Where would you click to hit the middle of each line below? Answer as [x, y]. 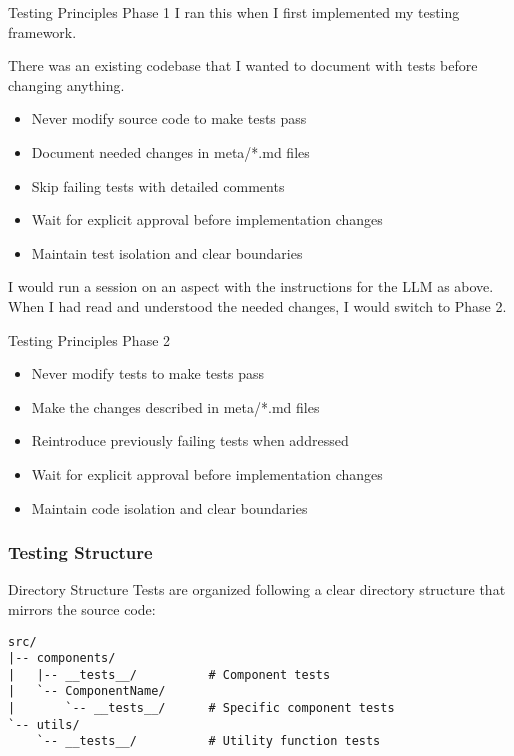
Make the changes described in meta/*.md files [175, 406]
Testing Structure [80, 552]
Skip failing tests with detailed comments [158, 185]
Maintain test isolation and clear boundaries [167, 252]
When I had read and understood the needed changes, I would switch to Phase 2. [257, 305]
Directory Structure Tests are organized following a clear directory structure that [257, 589]
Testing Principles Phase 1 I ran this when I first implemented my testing [234, 12]
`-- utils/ [44, 724]
